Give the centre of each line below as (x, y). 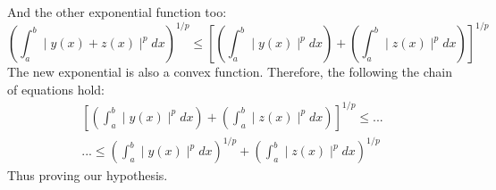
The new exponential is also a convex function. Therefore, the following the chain (230, 72)
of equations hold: (56, 89)
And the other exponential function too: (117, 12)
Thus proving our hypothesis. (88, 175)
